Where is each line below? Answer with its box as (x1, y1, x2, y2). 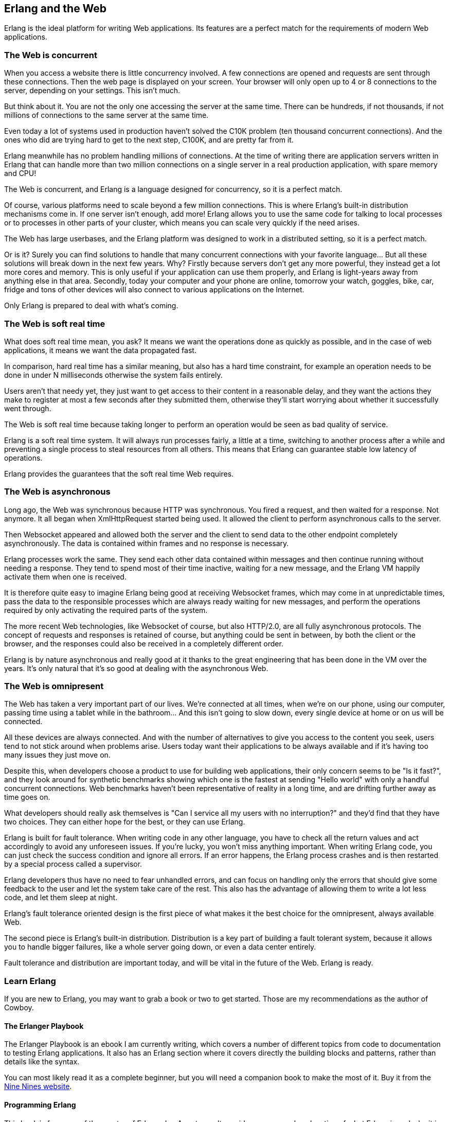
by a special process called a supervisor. (4, 860, 142, 869)
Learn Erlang (4, 975, 56, 986)
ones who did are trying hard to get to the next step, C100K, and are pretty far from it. (4, 135, 294, 145)
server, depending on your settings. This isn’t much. (4, 86, 181, 95)
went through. (4, 404, 51, 413)
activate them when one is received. (4, 572, 127, 581)
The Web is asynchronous (4, 486, 111, 497)
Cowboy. (4, 1003, 34, 1012)
